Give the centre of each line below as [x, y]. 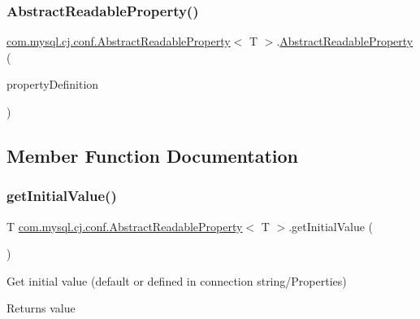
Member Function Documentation [153, 155]
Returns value [41, 308]
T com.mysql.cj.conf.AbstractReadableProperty [125, 226]
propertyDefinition [53, 84]
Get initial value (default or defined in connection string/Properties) [177, 280]
